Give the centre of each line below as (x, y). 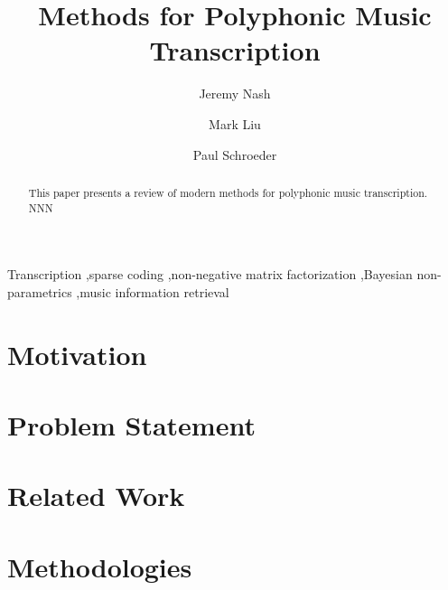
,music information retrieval (153, 291)
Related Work (96, 496)
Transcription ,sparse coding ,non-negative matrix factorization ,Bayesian (210, 274)
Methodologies (100, 566)
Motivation (77, 354)
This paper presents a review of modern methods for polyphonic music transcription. (228, 192)
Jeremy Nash (235, 94)
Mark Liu (235, 123)
